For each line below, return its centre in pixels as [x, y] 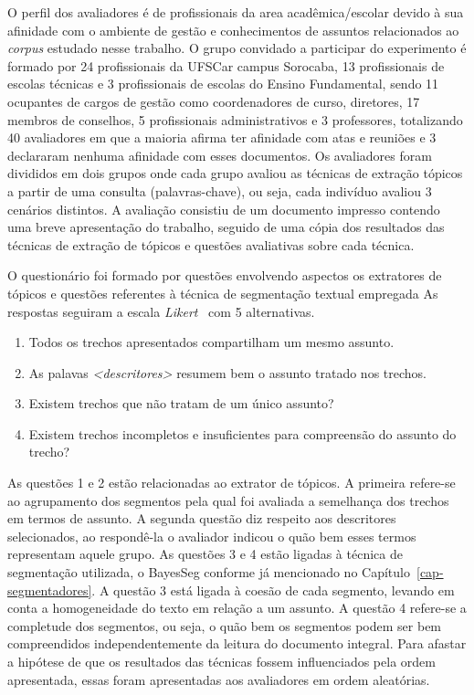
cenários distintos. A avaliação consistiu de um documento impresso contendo [224, 209]
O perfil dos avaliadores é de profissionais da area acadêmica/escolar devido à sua [236, 12]
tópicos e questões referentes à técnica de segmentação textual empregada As [223, 293]
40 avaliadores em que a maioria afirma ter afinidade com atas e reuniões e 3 [222, 137]
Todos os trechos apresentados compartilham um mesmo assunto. [211, 342]
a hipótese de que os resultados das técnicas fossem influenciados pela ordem [221, 661]
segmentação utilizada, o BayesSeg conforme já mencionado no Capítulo [209, 572]
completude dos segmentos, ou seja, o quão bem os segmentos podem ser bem [225, 625]
